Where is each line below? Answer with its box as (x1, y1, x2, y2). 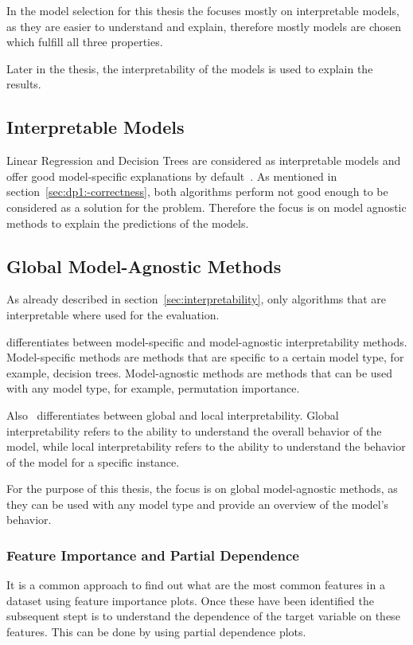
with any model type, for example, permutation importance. (6, 380, 300, 397)
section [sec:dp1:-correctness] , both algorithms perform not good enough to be (6, 183, 388, 200)
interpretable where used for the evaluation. (6, 306, 220, 322)
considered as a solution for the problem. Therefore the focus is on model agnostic (6, 198, 407, 215)
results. (6, 76, 41, 92)
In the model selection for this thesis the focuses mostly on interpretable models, (6, 2, 399, 18)
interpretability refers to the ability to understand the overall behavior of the (6, 422, 382, 439)
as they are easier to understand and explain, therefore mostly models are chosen (6, 18, 402, 34)
